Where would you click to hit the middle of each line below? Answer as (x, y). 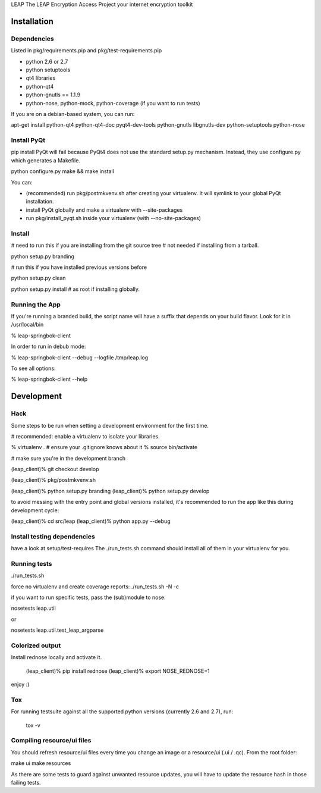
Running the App (36, 305)
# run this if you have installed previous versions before (79, 267)
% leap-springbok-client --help (49, 379)
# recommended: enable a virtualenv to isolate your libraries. (85, 436)
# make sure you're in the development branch (68, 458)
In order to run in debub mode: (48, 347)
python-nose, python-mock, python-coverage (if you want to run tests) (113, 103)
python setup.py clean (38, 278)
